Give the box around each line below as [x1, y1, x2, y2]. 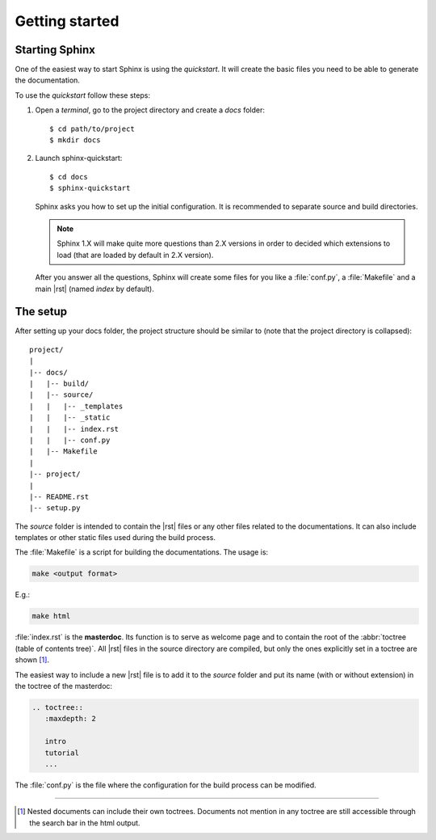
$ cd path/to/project [49, 124, 135, 133]
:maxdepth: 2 [44, 714, 97, 724]
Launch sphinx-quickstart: [35, 154, 123, 163]
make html [31, 611, 71, 621]
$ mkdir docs [49, 136, 101, 145]
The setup [15, 305, 68, 319]
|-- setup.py [29, 504, 81, 513]
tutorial [44, 748, 80, 758]
